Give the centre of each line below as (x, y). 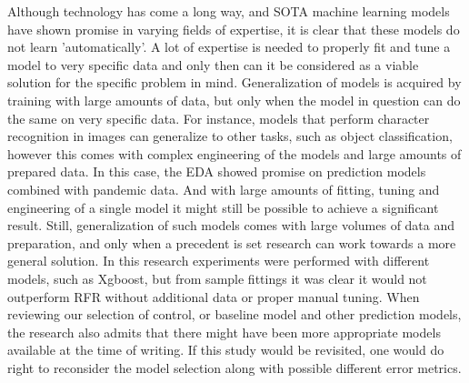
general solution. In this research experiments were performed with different (219, 261)
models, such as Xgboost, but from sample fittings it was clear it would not (217, 278)
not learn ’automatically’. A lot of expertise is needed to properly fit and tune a (229, 47)
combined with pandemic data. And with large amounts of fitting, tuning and (224, 189)
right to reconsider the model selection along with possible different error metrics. (234, 367)
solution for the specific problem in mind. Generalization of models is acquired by (234, 82)
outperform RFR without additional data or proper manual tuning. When (214, 296)
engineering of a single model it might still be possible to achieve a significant (223, 207)
